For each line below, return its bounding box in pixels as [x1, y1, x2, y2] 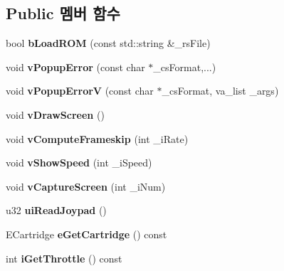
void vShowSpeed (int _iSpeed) [6, 155, 152, 170]
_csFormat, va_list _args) [162, 83, 279, 98]
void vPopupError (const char [6, 59, 145, 74]
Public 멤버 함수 [6, 2, 120, 24]
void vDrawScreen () [6, 107, 105, 122]
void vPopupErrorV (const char [6, 83, 154, 98]
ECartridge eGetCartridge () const [6, 226, 167, 241]
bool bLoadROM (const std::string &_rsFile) [6, 36, 211, 51]
